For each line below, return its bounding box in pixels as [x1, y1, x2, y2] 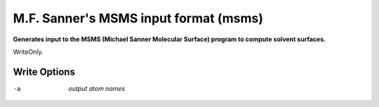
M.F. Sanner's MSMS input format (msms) [13, 10, 263, 26]
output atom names [68, 84, 126, 92]
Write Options [13, 66, 75, 78]
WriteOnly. [13, 48, 44, 56]
